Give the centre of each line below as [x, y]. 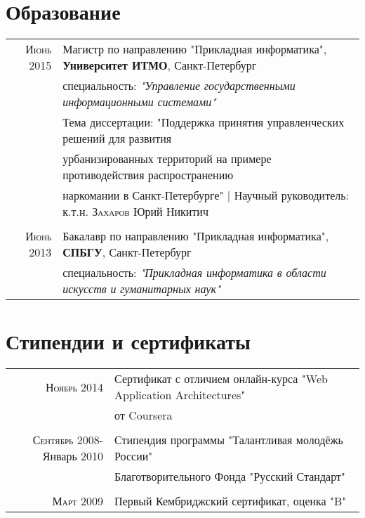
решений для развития [117, 138]
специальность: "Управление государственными [179, 86]
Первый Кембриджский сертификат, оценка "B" [231, 501]
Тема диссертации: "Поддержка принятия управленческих [204, 122]
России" [134, 456]
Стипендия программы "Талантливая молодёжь [229, 440]
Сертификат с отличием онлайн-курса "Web [221, 379]
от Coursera [144, 415]
